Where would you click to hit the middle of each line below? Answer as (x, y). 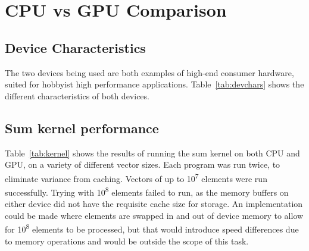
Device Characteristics (75, 47)
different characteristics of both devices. (77, 95)
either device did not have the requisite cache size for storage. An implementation (154, 204)
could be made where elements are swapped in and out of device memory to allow (154, 215)
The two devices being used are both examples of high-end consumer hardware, (149, 72)
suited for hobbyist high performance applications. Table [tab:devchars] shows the (154, 84)
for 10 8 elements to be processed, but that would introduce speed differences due (152, 228)
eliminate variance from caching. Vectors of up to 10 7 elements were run (136, 177)
